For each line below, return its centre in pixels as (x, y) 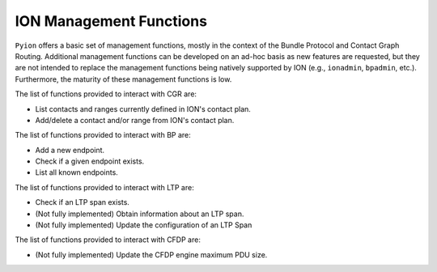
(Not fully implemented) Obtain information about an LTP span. (140, 214)
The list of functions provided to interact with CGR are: (106, 94)
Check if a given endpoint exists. (90, 161)
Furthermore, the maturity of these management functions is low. (123, 79)
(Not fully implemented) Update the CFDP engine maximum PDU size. (151, 254)
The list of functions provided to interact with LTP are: (104, 187)
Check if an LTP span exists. (82, 202)
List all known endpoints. (77, 172)
